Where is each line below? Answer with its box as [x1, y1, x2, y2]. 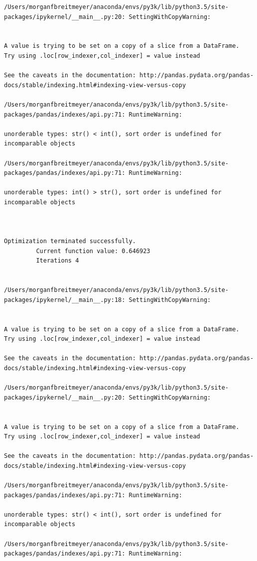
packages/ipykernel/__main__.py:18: [4, 296, 126, 303]
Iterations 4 [36, 257, 79, 265]
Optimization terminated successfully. [4, 238, 136, 245]
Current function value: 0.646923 [36, 247, 150, 255]
